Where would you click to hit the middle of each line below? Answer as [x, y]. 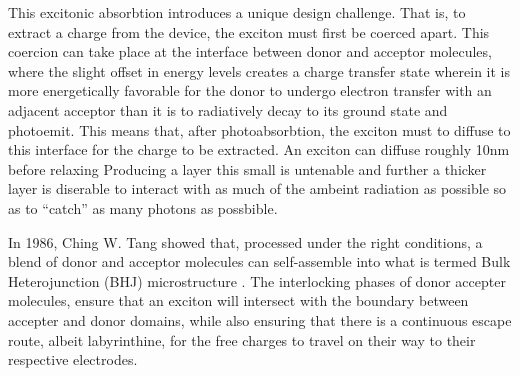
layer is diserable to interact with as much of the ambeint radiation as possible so [257, 188]
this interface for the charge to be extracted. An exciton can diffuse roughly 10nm [259, 149]
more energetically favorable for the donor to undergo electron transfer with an [250, 90]
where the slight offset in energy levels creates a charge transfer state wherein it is [259, 70]
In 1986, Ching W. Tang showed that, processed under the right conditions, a [245, 241]
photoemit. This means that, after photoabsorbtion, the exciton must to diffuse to [259, 129]
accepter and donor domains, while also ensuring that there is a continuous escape [260, 319]
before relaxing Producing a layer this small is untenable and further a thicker [247, 168]
